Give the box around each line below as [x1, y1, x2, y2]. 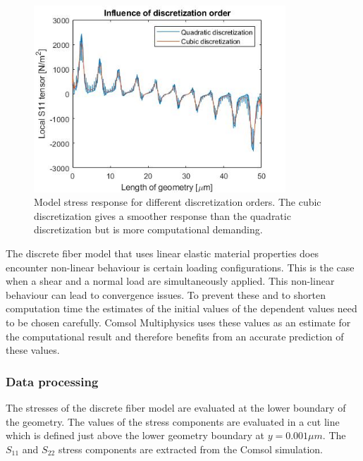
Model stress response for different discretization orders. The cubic [34, 195, 321, 209]
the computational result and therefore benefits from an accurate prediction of [6, 328, 344, 343]
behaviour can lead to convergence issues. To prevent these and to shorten [6, 287, 326, 302]
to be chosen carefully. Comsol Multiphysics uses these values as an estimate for [6, 314, 351, 329]
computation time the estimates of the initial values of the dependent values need [6, 301, 357, 316]
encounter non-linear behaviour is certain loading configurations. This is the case [6, 259, 355, 274]
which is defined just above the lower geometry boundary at [6, 428, 264, 443]
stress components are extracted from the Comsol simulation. [58, 441, 323, 456]
